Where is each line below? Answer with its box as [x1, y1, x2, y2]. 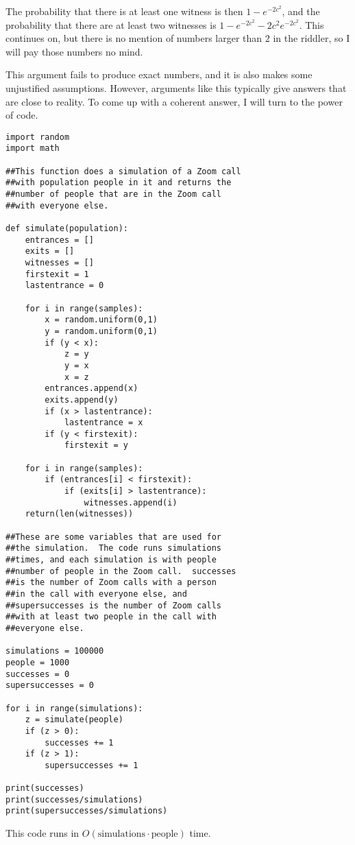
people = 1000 [5, 657, 70, 667]
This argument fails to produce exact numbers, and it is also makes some [5, 67, 313, 82]
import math [5, 143, 60, 154]
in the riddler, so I [273, 31, 350, 45]
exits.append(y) [45, 394, 119, 405]
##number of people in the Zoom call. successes [5, 566, 236, 576]
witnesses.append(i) [84, 497, 177, 508]
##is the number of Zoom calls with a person [5, 578, 217, 588]
